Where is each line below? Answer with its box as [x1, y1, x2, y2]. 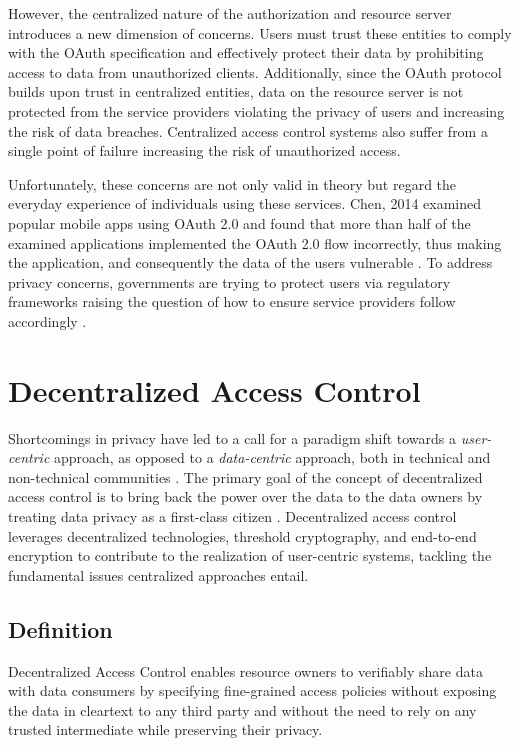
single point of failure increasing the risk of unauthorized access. [8, 140, 401, 161]
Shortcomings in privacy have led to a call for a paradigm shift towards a [8, 427, 457, 448]
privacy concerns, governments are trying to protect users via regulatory [8, 271, 451, 292]
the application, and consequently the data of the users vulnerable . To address [8, 252, 493, 273]
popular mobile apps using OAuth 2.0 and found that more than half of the [8, 212, 471, 233]
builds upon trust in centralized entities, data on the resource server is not [8, 81, 464, 102]
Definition [8, 613, 113, 644]
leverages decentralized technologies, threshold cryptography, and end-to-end [8, 525, 477, 546]
